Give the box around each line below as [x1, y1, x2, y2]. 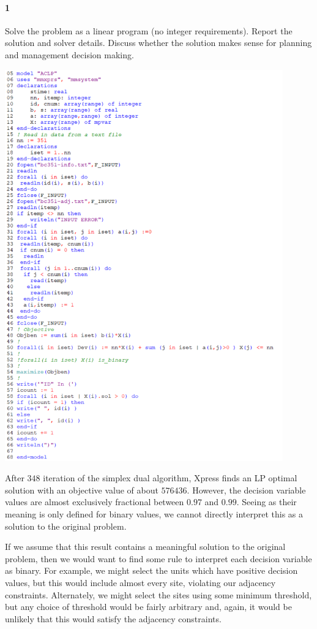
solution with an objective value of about [5, 483, 158, 496]
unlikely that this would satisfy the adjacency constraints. [5, 612, 222, 625]
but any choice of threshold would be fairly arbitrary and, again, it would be [5, 600, 292, 613]
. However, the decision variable [187, 483, 306, 496]
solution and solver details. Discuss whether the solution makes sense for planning [5, 36, 312, 49]
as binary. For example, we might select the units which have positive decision [5, 564, 298, 577]
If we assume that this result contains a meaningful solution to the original [5, 540, 286, 553]
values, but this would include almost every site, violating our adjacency [5, 576, 276, 589]
